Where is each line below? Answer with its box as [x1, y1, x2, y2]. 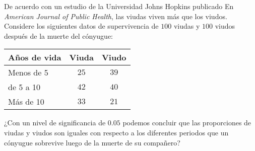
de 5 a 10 [8, 81, 40, 93]
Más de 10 [8, 96, 44, 108]
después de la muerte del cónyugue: [4, 30, 113, 41]
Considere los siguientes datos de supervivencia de [4, 21, 159, 31]
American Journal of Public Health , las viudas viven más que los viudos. [4, 11, 227, 21]
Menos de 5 [8, 66, 48, 79]
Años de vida [8, 51, 61, 63]
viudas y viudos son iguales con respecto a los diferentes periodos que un [4, 127, 229, 137]
